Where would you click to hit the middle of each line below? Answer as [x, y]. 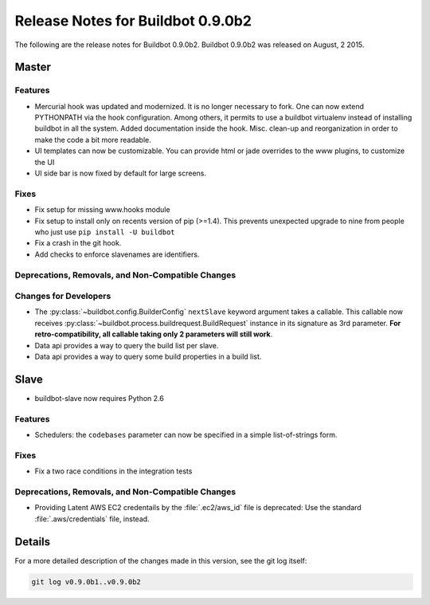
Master [33, 67]
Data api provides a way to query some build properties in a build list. [148, 357]
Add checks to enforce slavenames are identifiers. [117, 254]
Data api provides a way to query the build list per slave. [127, 345]
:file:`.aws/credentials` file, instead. [92, 519]
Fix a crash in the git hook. [78, 243]
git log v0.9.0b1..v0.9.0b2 [86, 581]
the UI [45, 162]
